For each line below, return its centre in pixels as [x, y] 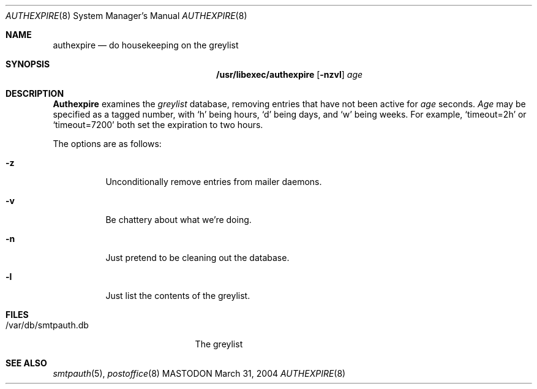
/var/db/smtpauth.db [47, 325]
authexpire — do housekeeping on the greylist [146, 45]
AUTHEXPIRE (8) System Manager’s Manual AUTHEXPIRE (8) [126, 16]
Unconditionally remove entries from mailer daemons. [214, 182]
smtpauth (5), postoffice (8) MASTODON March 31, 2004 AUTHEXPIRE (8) [199, 373]
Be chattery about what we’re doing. [178, 220]
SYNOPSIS [28, 64]
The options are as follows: [107, 144]
